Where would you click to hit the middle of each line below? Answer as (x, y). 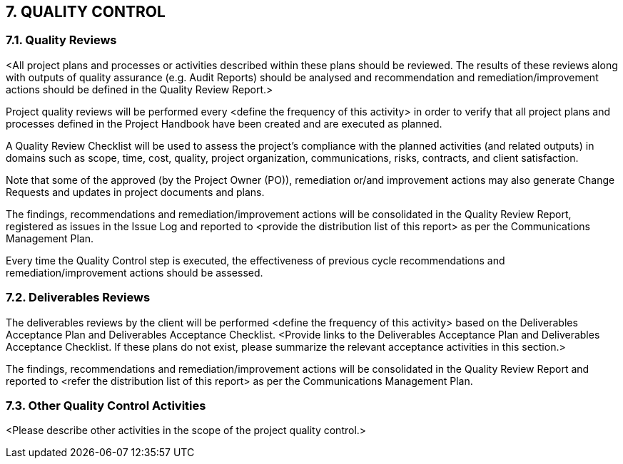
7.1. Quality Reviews (61, 40)
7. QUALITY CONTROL (86, 12)
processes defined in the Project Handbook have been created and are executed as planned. (224, 123)
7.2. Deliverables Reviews (78, 298)
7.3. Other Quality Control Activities (106, 405)
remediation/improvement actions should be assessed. (135, 272)
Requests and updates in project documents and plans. (135, 192)
